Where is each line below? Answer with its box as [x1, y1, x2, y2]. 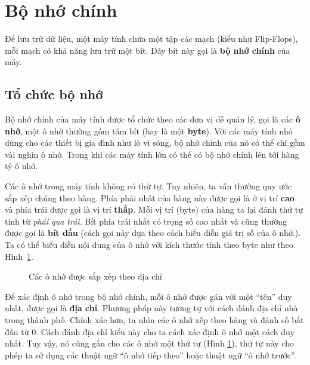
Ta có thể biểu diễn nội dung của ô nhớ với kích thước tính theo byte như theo [5, 238, 293, 251]
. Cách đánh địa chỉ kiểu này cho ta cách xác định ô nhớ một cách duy [36, 325, 295, 338]
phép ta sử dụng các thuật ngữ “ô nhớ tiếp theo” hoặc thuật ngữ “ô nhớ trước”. [5, 348, 296, 361]
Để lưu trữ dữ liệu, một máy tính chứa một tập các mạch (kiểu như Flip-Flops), [5, 32, 298, 45]
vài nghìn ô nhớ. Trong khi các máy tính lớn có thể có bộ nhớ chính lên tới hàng [5, 148, 299, 160]
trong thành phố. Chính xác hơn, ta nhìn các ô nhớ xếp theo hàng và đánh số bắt [5, 314, 304, 326]
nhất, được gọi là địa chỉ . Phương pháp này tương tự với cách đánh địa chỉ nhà [5, 302, 298, 314]
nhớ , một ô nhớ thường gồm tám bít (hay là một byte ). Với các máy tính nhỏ [5, 124, 293, 137]
